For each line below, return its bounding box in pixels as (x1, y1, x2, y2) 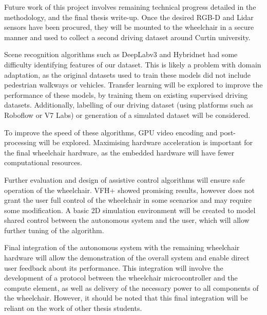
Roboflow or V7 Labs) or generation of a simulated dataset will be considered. (4, 109, 251, 120)
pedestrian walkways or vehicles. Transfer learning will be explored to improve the (4, 79, 263, 90)
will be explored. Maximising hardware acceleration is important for (39, 137, 253, 148)
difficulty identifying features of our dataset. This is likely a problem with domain (4, 59, 261, 69)
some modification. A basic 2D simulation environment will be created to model (4, 204, 256, 215)
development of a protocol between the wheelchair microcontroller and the (4, 272, 238, 283)
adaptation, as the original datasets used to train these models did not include (4, 69, 251, 80)
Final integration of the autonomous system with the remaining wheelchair (4, 242, 240, 253)
